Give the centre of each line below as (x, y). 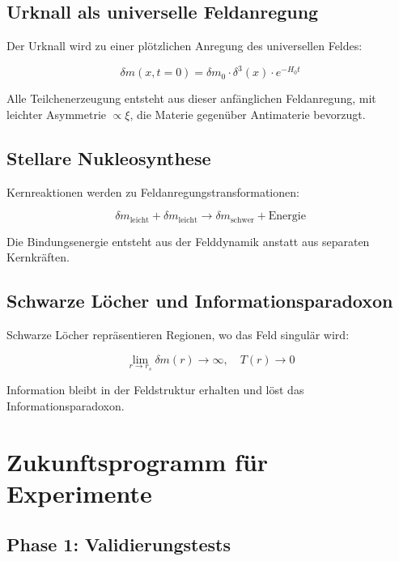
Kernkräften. (38, 257)
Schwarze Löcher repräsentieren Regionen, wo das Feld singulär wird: (178, 335)
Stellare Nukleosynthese (109, 157)
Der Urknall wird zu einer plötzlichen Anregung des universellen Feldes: (185, 46)
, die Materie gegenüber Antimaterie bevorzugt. (248, 114)
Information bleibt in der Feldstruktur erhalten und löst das (155, 390)
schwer (242, 220)
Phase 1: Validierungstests (119, 544)
